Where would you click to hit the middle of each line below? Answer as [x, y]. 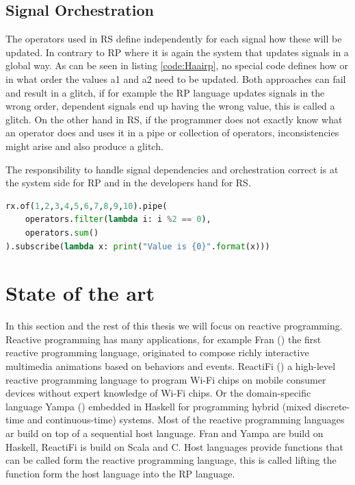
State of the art [80, 293]
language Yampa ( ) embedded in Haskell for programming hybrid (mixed [159, 406]
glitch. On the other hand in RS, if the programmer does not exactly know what [174, 119]
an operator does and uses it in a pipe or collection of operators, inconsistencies [172, 133]
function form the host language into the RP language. [120, 473]
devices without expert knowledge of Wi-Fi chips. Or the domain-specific [158, 393]
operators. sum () [62, 233]
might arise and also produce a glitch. [84, 146]
